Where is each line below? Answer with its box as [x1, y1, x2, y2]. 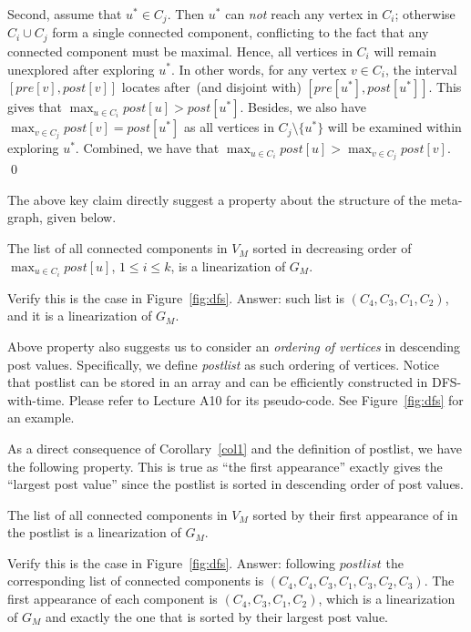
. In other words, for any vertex [170, 59, 347, 78]
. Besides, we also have [240, 97, 366, 117]
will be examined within [327, 117, 462, 137]
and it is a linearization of [7, 306, 152, 325]
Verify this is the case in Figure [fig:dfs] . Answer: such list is [7, 288, 344, 307]
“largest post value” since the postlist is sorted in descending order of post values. [7, 474, 465, 494]
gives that [7, 97, 62, 117]
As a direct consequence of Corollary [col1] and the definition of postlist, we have [7, 438, 463, 457]
